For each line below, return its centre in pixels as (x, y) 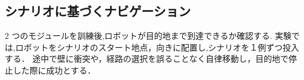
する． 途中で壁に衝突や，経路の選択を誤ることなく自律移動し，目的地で (147, 59)
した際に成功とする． (54, 70)
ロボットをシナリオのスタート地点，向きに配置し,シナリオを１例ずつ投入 (157, 47)
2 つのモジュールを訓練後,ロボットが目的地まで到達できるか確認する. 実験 (148, 36)
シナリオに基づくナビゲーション (98, 11)
